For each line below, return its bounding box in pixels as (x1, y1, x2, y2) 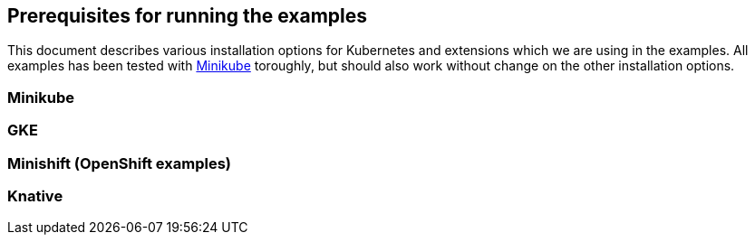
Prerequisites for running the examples (7, 5, 368, 27)
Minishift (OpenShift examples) (7, 154, 231, 172)
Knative (7, 186, 63, 205)
